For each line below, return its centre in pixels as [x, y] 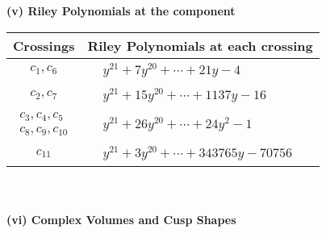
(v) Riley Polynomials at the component [121, 10]
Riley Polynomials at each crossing [200, 45]
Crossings [44, 45]
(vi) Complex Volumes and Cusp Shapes [121, 219]
